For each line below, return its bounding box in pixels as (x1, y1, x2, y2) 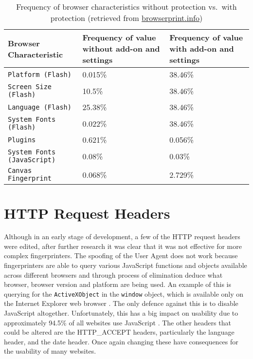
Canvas (8, 167, 32, 174)
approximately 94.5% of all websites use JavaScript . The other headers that (4, 317, 231, 327)
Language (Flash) (8, 103, 72, 111)
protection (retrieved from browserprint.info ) (50, 12, 203, 23)
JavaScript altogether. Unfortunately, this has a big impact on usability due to (4, 307, 238, 318)
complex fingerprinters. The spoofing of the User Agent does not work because (4, 250, 238, 261)
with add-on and (169, 43, 234, 54)
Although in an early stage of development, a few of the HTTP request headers (4, 231, 240, 242)
